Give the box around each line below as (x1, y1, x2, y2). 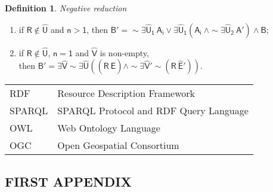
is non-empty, (100, 46, 149, 59)
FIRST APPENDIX (5, 172, 132, 190)
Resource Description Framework (57, 86, 196, 100)
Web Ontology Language (57, 121, 160, 135)
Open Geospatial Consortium (57, 138, 179, 153)
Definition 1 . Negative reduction (5, 2, 127, 14)
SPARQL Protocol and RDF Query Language (57, 103, 249, 118)
